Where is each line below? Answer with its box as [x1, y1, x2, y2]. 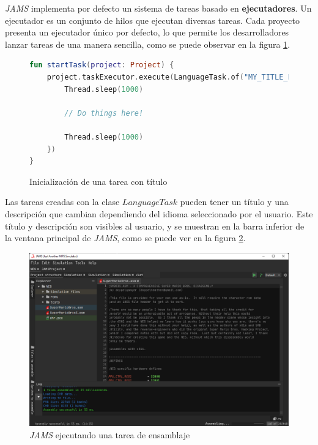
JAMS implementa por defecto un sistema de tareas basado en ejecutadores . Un [5, 2, 312, 14]
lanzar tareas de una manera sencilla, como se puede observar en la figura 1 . [5, 37, 290, 50]
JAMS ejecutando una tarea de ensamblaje [29, 428, 190, 441]
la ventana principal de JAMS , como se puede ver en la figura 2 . [5, 231, 246, 244]
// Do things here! [64, 108, 144, 118]
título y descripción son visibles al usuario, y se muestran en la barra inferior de [5, 219, 305, 232]
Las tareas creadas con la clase [5, 195, 120, 208]
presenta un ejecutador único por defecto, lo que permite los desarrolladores [5, 26, 289, 39]
